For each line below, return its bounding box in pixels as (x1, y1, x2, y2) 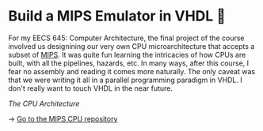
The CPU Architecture (8, 99, 80, 108)
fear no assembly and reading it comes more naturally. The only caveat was (8, 66, 256, 76)
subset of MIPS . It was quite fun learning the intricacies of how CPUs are (8, 50, 246, 59)
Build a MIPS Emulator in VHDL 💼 (8, 7, 226, 25)
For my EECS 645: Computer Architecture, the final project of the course (8, 33, 245, 43)
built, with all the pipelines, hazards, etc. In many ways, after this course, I (8, 58, 250, 68)
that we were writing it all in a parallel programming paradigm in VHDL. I (8, 75, 243, 84)
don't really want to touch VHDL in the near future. (8, 83, 173, 93)
